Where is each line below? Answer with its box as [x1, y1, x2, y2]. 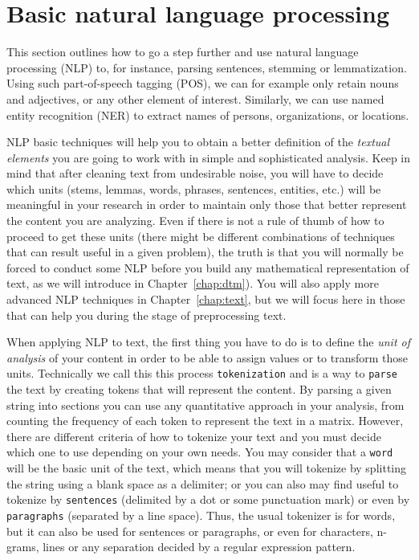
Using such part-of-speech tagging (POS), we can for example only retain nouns [6, 75, 399, 92]
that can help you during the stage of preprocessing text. [6, 306, 287, 323]
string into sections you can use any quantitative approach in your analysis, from [6, 396, 405, 413]
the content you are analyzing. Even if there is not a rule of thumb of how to [6, 212, 384, 229]
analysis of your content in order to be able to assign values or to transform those [6, 349, 409, 366]
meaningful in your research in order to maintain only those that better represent [6, 196, 407, 213]
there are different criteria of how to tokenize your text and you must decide [6, 427, 381, 444]
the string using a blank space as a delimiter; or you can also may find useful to [6, 475, 399, 492]
